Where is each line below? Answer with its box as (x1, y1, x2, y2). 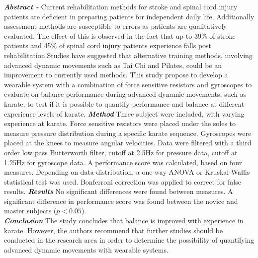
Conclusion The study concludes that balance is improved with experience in (4, 215, 244, 226)
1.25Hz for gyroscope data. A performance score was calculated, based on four (4, 157, 242, 167)
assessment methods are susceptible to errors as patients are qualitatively (4, 21, 227, 31)
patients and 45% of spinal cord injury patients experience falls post (4, 40, 212, 51)
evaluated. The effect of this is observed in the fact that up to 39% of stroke (4, 30, 236, 41)
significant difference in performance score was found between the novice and (4, 195, 238, 206)
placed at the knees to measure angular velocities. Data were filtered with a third (4, 137, 252, 148)
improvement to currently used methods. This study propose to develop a (4, 69, 228, 80)
